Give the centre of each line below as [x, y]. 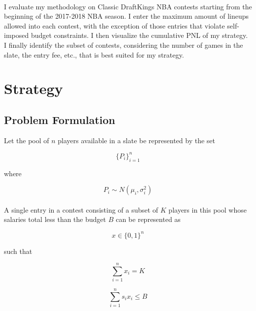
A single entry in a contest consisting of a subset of [81, 209]
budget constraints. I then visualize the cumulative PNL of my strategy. [139, 35]
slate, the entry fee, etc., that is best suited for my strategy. [94, 54]
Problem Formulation [60, 119]
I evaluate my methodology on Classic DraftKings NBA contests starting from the [128, 6]
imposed [16, 35]
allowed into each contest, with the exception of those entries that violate [114, 25]
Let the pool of [27, 140]
